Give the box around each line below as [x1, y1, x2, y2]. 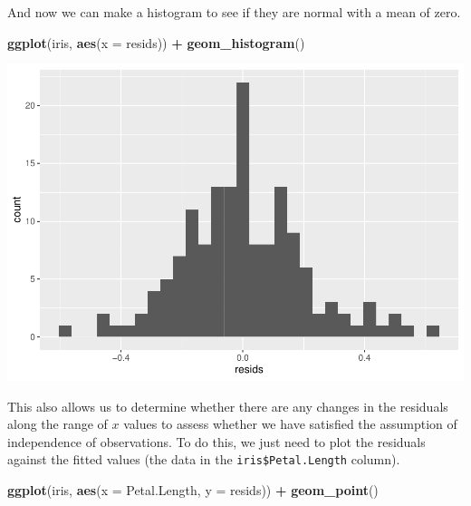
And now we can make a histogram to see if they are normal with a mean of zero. [7, 3, 461, 21]
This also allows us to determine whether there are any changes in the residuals [7, 396, 448, 415]
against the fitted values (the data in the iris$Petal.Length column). [7, 450, 400, 469]
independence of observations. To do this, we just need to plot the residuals [7, 432, 426, 451]
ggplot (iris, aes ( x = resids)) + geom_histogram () [7, 33, 305, 52]
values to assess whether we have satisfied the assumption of [123, 414, 457, 433]
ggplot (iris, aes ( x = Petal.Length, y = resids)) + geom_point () [7, 481, 379, 500]
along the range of [7, 414, 108, 433]
